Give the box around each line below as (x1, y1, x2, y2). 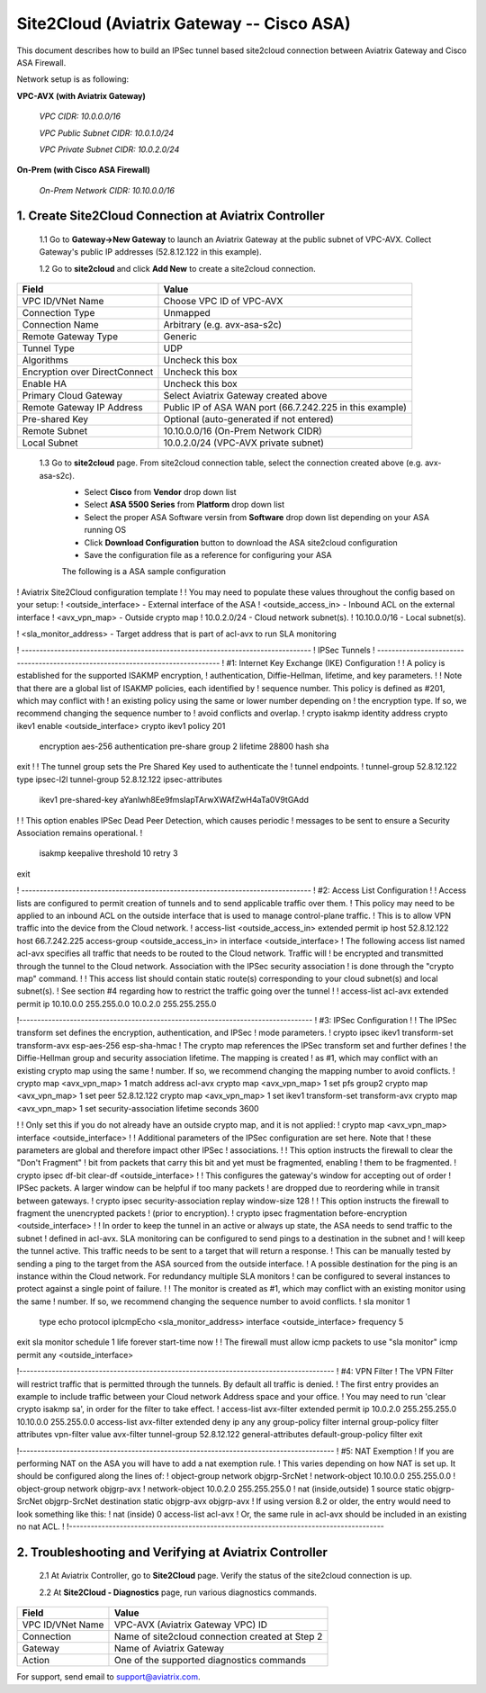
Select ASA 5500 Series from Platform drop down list (84, 500, 285, 510)
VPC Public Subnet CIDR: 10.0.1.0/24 (39, 127, 175, 139)
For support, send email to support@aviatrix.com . (16, 1671, 202, 1682)
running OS (84, 525, 126, 536)
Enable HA (22, 378, 67, 391)
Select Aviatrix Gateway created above (163, 390, 328, 402)
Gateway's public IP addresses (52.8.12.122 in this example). (39, 247, 262, 257)
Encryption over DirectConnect (22, 365, 154, 378)
